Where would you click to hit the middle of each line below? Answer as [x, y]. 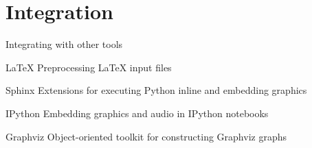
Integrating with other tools [64, 44]
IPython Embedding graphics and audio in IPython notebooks [137, 113]
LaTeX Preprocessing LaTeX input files [89, 67]
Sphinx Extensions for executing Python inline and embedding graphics [156, 90]
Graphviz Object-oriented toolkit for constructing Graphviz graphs [146, 136]
